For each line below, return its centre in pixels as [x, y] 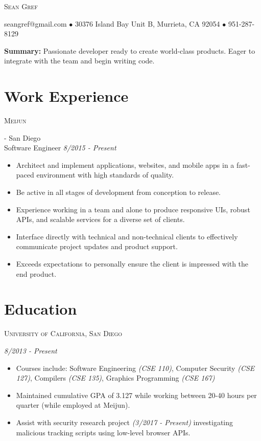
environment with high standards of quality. [105, 175]
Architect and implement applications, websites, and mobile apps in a [125, 164]
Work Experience [66, 96]
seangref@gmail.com [35, 23]
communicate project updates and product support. [97, 246]
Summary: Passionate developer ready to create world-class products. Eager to [130, 50]
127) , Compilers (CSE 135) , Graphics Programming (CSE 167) [115, 378]
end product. [36, 273]
